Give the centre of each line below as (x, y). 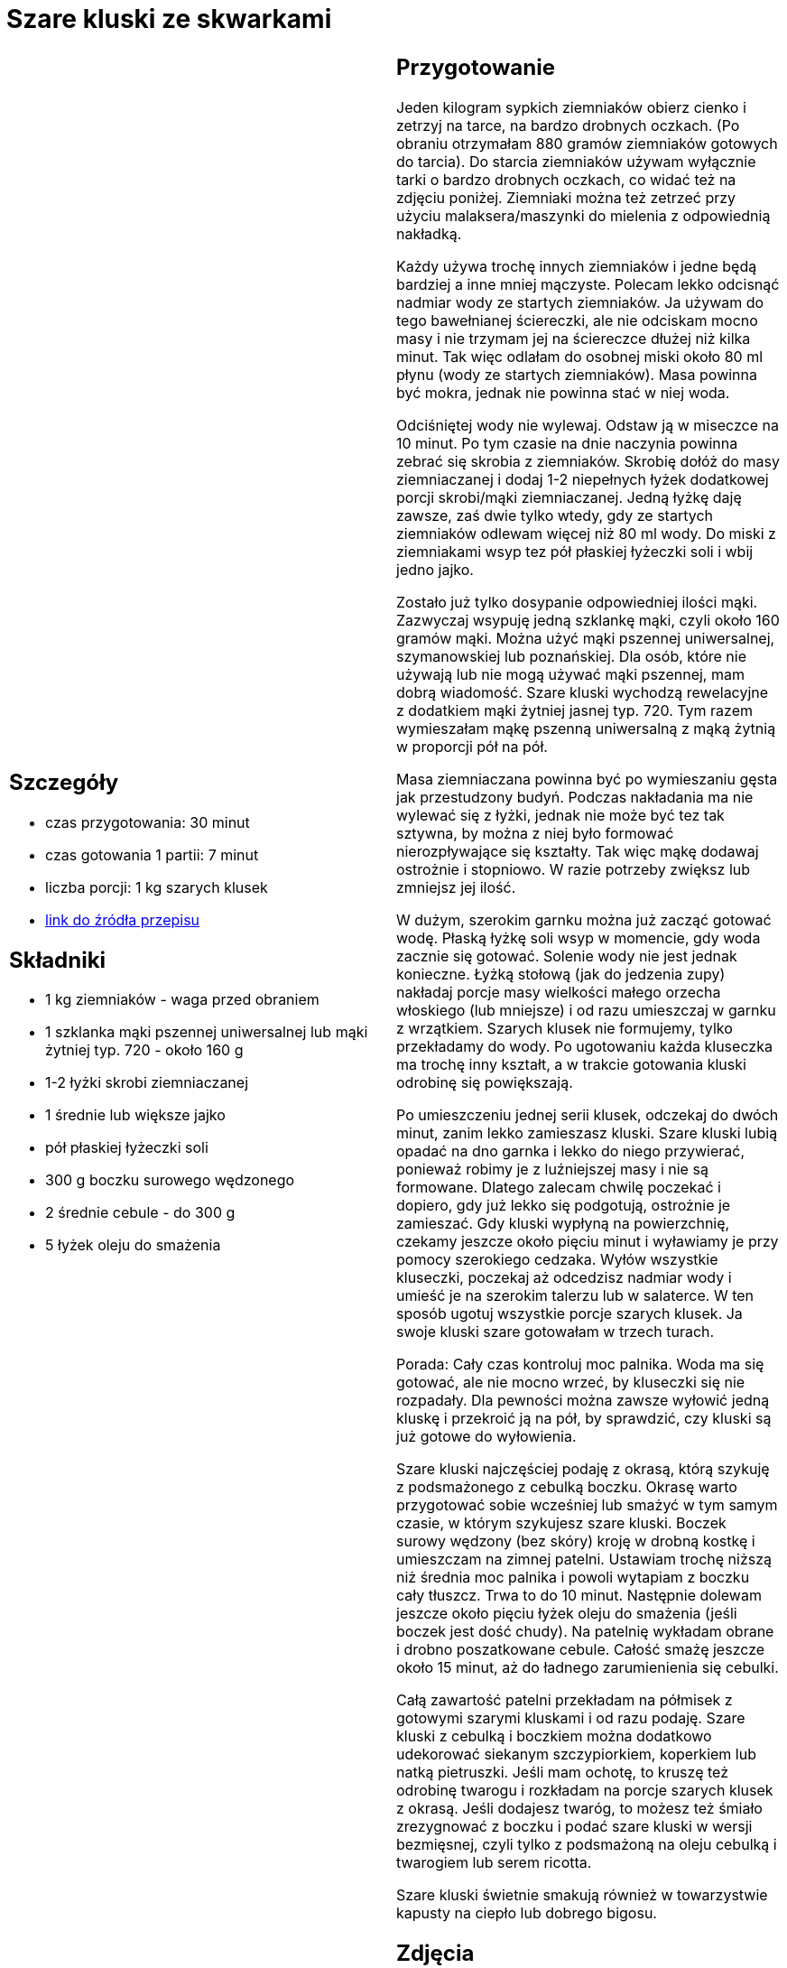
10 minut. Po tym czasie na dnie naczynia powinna (567, 443)
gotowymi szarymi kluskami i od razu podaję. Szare (571, 1717)
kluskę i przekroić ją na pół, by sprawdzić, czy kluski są (584, 1418)
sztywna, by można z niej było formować (535, 833)
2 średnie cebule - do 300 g (140, 1213)
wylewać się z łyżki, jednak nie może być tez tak (560, 815)
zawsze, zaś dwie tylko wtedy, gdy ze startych (555, 515)
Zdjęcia (435, 1953)
